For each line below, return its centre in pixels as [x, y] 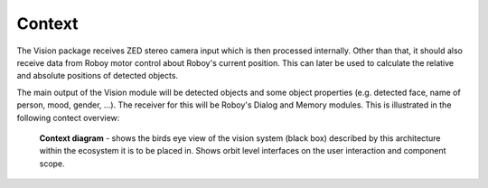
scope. [52, 164]
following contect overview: [68, 117]
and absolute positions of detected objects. [98, 76]
